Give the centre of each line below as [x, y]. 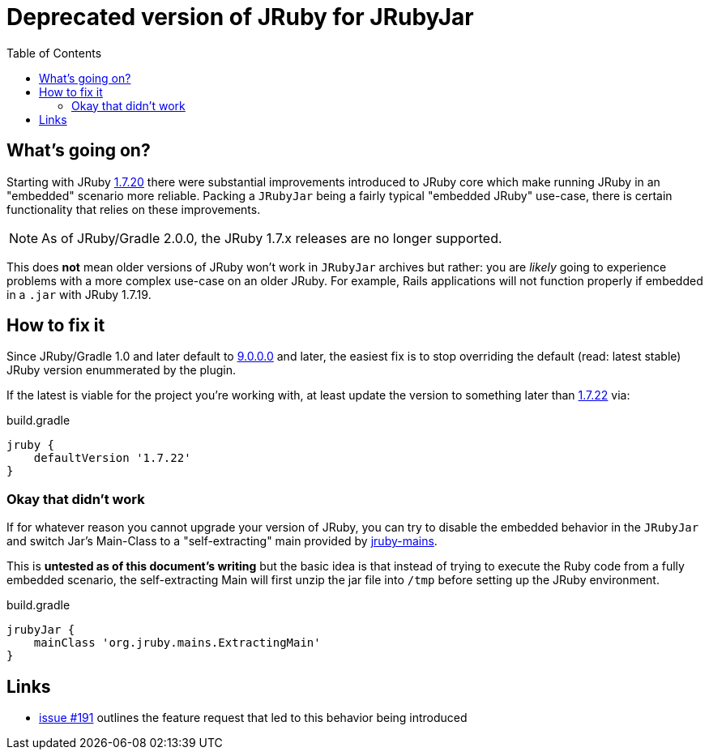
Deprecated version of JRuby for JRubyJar [240, 17]
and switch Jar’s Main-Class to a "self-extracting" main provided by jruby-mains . [222, 541]
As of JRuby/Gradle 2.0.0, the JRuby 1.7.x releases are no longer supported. [272, 238]
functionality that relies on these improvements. [134, 209]
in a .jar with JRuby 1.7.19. [79, 294]
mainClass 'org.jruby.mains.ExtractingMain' [177, 643]
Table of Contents [54, 53]
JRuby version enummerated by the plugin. [122, 370]
